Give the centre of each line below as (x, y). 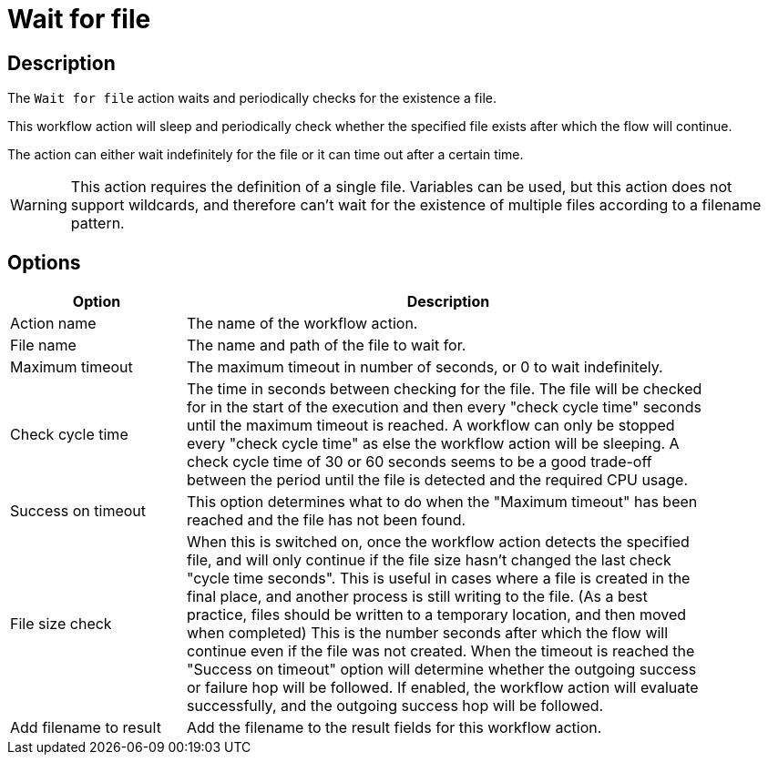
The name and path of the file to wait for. (327, 345)
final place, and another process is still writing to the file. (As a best (417, 597)
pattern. (97, 224)
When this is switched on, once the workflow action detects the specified (438, 542)
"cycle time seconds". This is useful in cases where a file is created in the (439, 579)
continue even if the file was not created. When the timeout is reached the (441, 651)
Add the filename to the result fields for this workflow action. (394, 728)
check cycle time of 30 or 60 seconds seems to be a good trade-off (420, 462)
